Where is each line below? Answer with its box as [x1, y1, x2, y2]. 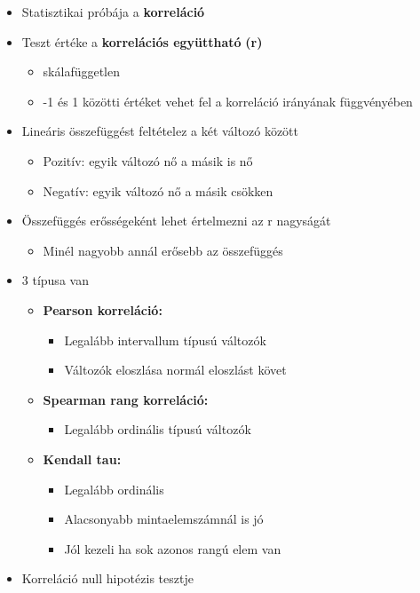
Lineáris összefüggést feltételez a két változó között [21, 122, 298, 140]
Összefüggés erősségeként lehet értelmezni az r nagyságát [21, 211, 331, 230]
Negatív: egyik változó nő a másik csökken [43, 181, 273, 200]
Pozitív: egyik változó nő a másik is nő [43, 151, 253, 170]
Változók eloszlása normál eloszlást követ [64, 360, 287, 379]
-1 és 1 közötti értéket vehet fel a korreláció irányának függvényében [43, 91, 413, 110]
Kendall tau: [43, 449, 122, 468]
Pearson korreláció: [43, 300, 162, 319]
